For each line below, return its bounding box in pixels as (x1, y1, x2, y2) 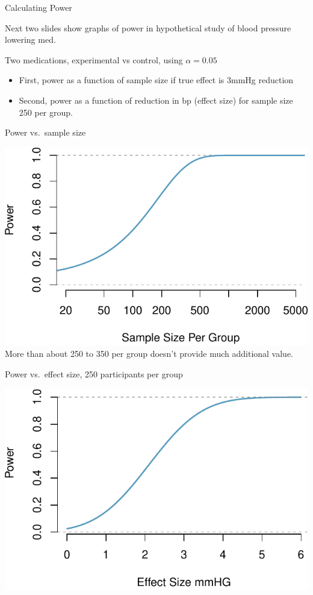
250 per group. (19, 105, 73, 118)
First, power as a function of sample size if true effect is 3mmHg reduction (19, 74, 294, 86)
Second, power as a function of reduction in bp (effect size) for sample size (19, 93, 293, 106)
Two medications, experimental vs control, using (5, 53, 183, 66)
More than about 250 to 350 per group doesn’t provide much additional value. (5, 347, 294, 360)
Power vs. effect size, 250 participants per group (5, 367, 183, 380)
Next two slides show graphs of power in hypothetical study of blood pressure (5, 21, 291, 34)
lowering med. (5, 33, 56, 46)
